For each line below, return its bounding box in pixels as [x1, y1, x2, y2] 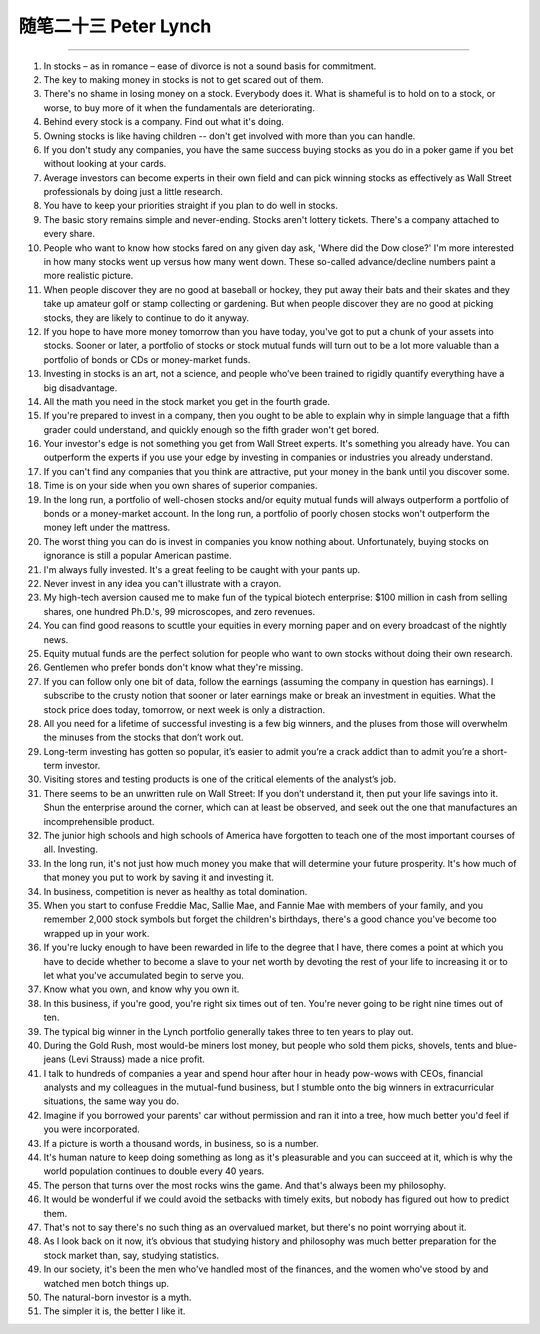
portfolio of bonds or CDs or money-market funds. [43, 353, 251, 365]
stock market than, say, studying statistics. [43, 1249, 220, 1261]
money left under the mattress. [43, 521, 171, 534]
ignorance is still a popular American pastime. [43, 550, 232, 562]
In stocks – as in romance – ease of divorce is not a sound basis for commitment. [43, 60, 377, 72]
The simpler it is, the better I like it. [43, 1305, 186, 1317]
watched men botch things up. [43, 1277, 170, 1289]
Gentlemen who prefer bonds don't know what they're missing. [43, 661, 304, 674]
